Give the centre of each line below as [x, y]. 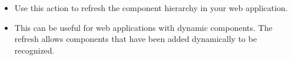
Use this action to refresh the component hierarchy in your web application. [151, 8]
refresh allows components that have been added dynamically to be [136, 39]
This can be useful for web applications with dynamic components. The [143, 27]
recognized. [34, 50]
